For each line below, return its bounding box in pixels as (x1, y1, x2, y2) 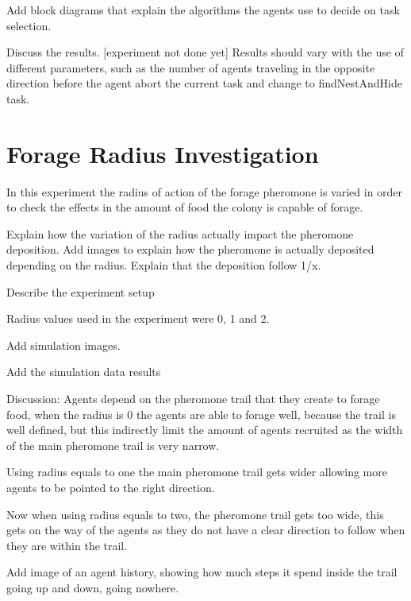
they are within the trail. (6, 537, 128, 553)
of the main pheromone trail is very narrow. (6, 436, 220, 453)
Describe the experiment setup (6, 283, 155, 300)
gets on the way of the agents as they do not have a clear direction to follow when (6, 522, 405, 538)
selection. (6, 17, 52, 33)
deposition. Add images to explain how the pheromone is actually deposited (6, 241, 375, 258)
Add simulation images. (6, 336, 121, 353)
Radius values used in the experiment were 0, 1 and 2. (6, 310, 270, 327)
